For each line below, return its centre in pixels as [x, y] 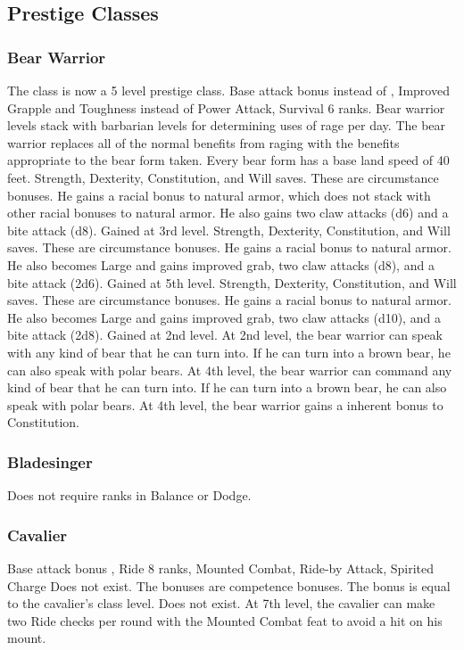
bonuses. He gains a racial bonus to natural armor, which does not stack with [219, 195]
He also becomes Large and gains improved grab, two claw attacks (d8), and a [221, 264]
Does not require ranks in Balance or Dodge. [129, 495]
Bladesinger [50, 461]
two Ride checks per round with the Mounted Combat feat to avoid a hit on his [225, 620]
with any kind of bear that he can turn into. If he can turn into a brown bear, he [229, 352]
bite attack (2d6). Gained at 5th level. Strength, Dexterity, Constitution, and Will [232, 282]
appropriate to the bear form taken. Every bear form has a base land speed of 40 [228, 160]
